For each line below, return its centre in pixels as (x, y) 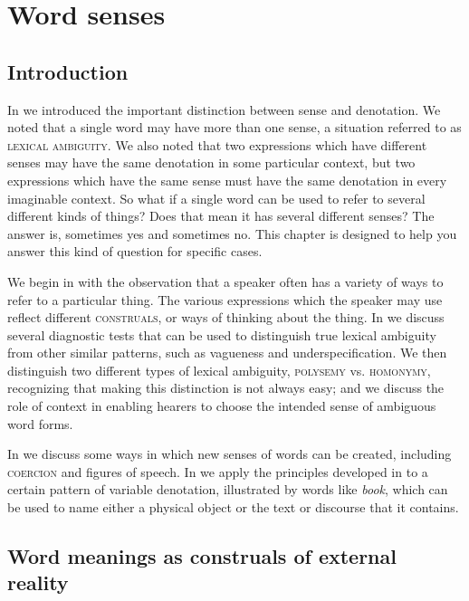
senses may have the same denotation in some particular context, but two (211, 162)
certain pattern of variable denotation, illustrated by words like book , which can (228, 489)
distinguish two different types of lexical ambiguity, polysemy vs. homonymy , (219, 370)
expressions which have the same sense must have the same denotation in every (227, 180)
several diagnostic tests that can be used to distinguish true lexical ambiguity (222, 334)
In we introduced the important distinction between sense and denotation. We (224, 109)
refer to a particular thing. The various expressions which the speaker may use (225, 299)
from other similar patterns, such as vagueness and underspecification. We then (227, 353)
